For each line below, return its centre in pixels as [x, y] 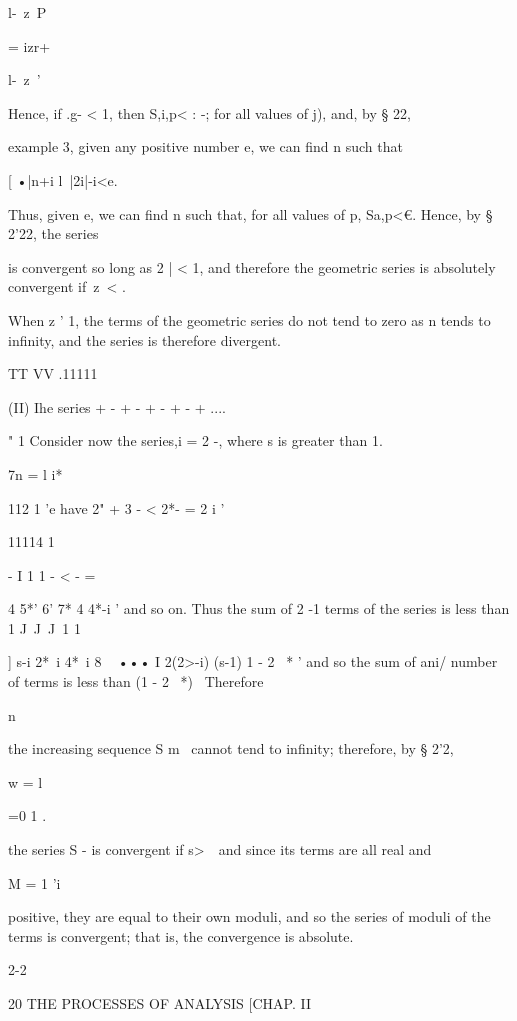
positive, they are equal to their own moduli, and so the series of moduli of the [249, 916]
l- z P [27, 12]
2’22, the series [53, 233]
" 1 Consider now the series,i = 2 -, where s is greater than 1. [195, 440]
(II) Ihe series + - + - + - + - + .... [117, 406]
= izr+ [29, 45]
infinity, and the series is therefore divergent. [145, 339]
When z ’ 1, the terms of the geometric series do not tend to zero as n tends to [249, 319]
